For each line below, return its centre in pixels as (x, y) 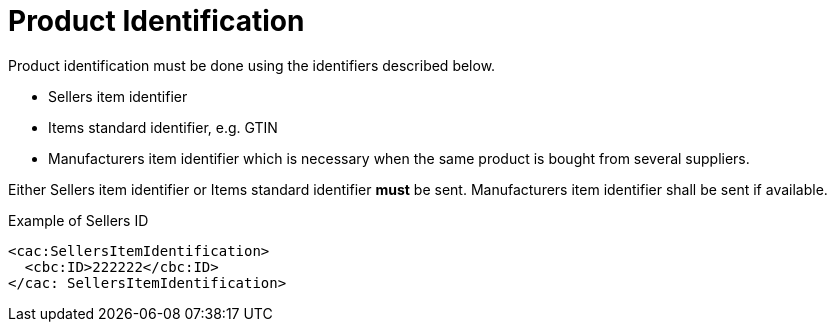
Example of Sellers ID (78, 220)
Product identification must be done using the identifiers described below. (252, 65)
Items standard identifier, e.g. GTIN (163, 127)
